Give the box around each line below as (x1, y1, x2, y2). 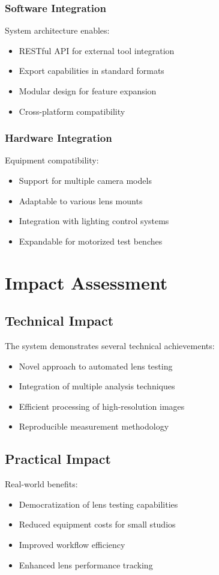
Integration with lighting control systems (19, 214, 169, 227)
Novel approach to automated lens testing (19, 359, 173, 372)
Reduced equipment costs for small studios (19, 518, 176, 531)
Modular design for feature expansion (19, 85, 157, 97)
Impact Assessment (5, 270, 168, 294)
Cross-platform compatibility (19, 105, 125, 117)
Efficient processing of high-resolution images (19, 400, 185, 412)
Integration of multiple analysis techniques (19, 380, 175, 392)
